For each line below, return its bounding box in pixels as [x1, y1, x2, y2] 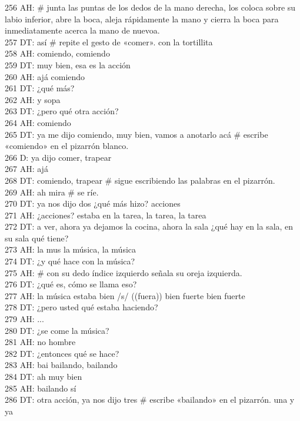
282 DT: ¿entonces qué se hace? [5, 347, 119, 359]
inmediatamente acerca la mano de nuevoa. [5, 24, 160, 37]
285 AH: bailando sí [5, 382, 76, 394]
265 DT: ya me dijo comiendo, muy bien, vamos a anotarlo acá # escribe [5, 128, 268, 140]
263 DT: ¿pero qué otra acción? [5, 105, 119, 117]
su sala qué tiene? [5, 231, 69, 244]
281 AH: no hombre [5, 336, 76, 348]
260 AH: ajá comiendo [5, 70, 85, 82]
